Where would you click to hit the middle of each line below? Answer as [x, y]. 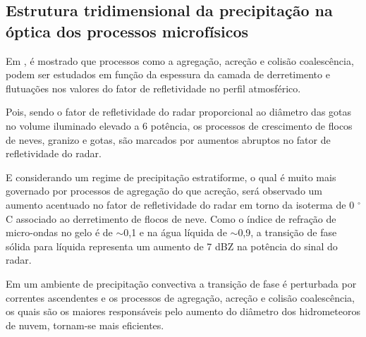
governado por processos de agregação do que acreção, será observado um [164, 191]
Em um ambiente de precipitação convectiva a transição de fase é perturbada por [181, 283]
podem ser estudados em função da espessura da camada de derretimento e [168, 74]
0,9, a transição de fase [287, 232]
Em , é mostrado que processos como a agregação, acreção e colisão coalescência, [180, 60]
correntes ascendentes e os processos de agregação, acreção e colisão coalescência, [181, 297]
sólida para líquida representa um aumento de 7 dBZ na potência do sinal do [172, 246]
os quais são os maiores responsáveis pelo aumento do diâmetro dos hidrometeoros [183, 311]
